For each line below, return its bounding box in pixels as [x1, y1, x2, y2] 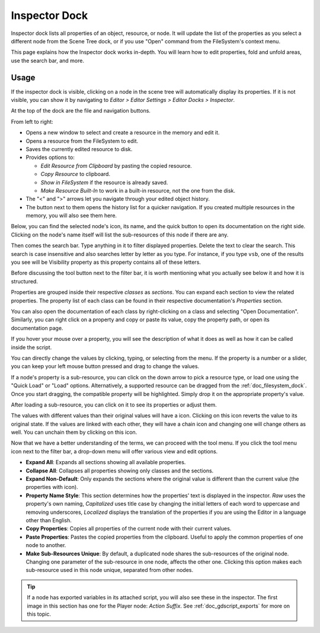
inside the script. [11, 344, 52, 351]
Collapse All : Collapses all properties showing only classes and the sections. [25, 467, 214, 474]
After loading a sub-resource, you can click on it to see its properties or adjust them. [11, 401, 217, 408]
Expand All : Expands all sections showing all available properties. [25, 459, 186, 466]
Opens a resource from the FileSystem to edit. [25, 137, 139, 145]
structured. [11, 277, 39, 284]
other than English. [25, 516, 72, 524]
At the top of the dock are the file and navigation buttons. [11, 107, 151, 114]
